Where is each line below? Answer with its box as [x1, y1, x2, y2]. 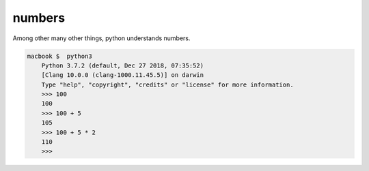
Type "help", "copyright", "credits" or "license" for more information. [41, 80, 294, 89]
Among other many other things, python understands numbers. [12, 34, 191, 42]
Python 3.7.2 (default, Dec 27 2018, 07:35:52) [41, 61, 204, 69]
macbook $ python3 [27, 52, 92, 60]
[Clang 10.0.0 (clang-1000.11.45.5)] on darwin [41, 72, 204, 79]
